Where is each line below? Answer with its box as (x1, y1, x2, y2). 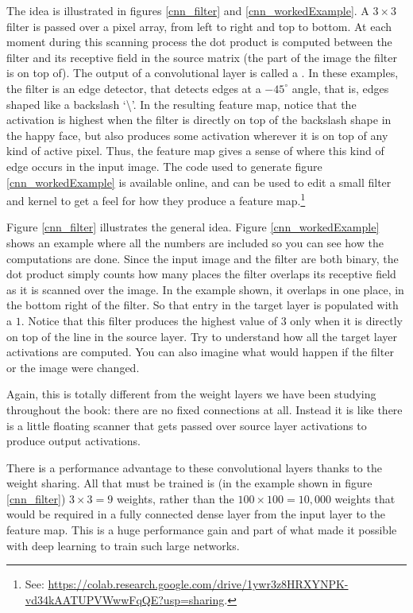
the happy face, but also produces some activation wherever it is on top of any (6, 126, 388, 143)
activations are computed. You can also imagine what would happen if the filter (6, 343, 394, 360)
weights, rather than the (116, 490, 234, 506)
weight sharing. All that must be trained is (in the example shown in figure (6, 475, 372, 491)
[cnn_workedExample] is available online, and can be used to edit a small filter (6, 173, 392, 190)
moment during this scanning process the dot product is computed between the (6, 33, 392, 50)
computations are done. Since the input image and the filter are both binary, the (6, 250, 399, 266)
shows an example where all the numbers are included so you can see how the (6, 234, 384, 250)
